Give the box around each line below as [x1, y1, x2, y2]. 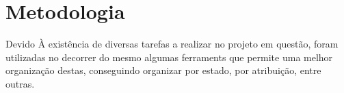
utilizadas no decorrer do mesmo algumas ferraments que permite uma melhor [5, 50, 333, 64]
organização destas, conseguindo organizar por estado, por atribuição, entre [5, 63, 321, 77]
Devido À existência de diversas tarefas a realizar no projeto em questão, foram [5, 37, 339, 51]
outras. [5, 76, 35, 90]
